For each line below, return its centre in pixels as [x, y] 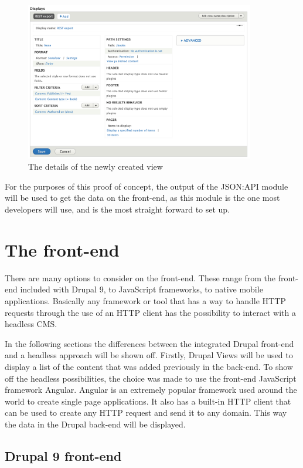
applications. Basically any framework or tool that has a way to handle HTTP [145, 300]
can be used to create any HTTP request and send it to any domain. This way [146, 413]
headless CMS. [31, 324]
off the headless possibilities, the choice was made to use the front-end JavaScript [151, 378]
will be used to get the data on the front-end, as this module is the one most [142, 198]
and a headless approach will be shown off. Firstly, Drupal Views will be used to [149, 355]
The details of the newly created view [96, 166]
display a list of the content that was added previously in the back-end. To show [149, 366]
